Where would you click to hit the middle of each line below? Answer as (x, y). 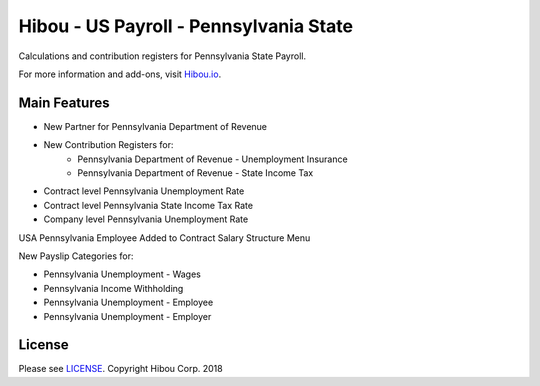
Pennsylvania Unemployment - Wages (122, 274)
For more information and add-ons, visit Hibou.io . (120, 74)
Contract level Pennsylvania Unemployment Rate (144, 191)
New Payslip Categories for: (76, 256)
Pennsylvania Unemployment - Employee (128, 302)
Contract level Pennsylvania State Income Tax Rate (148, 205)
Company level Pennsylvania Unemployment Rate (146, 219)
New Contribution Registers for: (108, 145)
